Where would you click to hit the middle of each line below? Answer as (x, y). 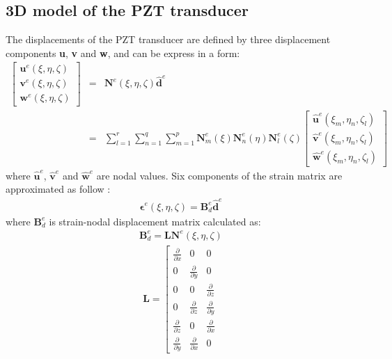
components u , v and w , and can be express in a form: (123, 53)
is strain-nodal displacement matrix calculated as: (155, 221)
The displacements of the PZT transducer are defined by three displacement (168, 39)
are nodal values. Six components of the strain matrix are (219, 175)
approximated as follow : (58, 189)
